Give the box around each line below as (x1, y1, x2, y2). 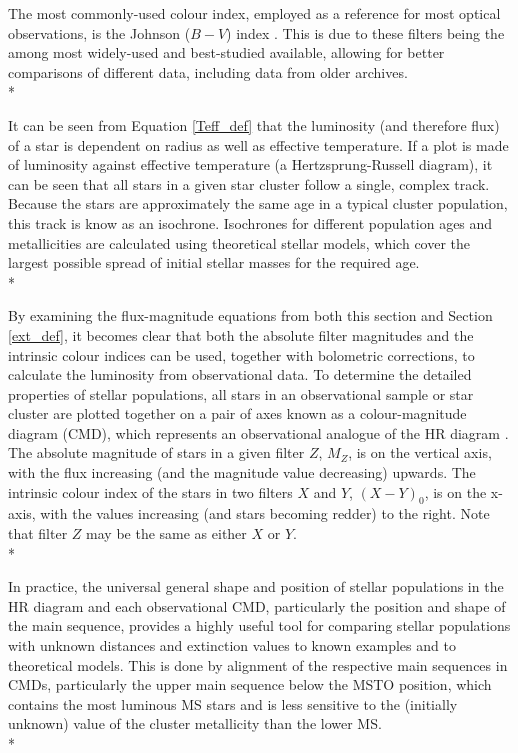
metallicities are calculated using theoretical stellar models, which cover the (8, 232, 471, 253)
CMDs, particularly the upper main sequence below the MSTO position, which (8, 674, 492, 695)
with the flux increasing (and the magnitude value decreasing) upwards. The (8, 462, 476, 483)
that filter (8, 523, 68, 544)
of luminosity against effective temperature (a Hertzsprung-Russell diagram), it (8, 154, 493, 175)
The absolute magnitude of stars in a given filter (8, 442, 305, 463)
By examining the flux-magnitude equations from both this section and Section (8, 305, 493, 326)
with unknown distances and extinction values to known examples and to (8, 635, 456, 656)
